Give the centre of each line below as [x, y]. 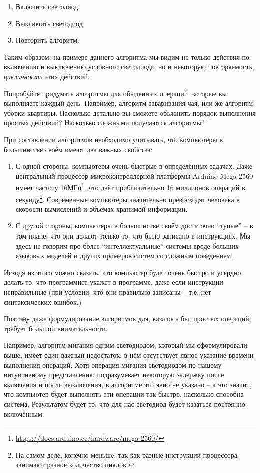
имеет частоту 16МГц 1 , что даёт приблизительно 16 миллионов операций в [130, 187]
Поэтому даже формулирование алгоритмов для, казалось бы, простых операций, [128, 318]
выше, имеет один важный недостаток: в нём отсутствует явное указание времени [129, 354]
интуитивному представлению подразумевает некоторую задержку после [114, 375]
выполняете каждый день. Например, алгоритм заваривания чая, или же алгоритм [129, 103]
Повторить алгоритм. [47, 40]
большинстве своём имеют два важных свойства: [78, 149]
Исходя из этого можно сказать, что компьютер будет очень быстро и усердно [123, 272]
